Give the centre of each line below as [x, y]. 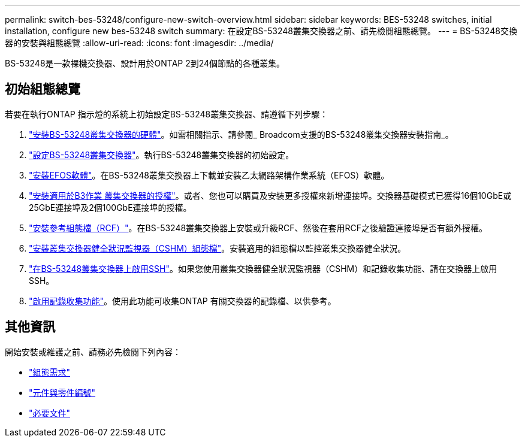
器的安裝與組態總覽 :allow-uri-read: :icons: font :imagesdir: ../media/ [139, 43]
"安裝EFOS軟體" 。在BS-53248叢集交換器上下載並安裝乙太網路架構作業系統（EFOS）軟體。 [209, 175]
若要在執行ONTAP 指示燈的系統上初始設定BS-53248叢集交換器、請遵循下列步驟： [167, 114]
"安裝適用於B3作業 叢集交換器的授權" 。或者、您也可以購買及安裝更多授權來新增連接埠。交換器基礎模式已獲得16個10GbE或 [270, 195]
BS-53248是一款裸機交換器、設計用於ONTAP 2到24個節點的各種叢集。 [145, 63]
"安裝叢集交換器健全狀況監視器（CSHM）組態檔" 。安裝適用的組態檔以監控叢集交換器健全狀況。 [218, 248]
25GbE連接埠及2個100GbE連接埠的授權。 [110, 207]
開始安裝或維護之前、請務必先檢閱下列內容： [93, 352]
